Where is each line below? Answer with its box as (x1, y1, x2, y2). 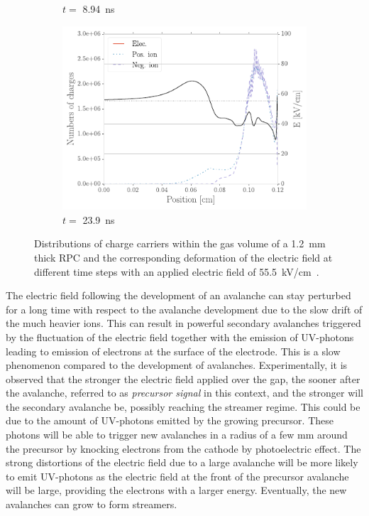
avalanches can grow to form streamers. (6, 497, 177, 512)
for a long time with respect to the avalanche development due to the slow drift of (6, 301, 363, 316)
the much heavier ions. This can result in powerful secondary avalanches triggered (6, 316, 361, 330)
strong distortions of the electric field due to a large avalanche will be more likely (6, 455, 358, 470)
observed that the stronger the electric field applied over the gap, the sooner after (6, 371, 360, 386)
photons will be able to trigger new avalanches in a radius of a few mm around (6, 427, 348, 442)
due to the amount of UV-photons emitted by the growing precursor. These (6, 413, 334, 428)
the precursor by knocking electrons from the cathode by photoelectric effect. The (6, 441, 361, 456)
